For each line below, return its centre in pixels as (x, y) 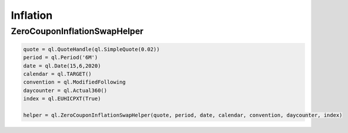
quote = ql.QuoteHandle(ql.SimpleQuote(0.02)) (91, 49)
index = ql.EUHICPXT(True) (62, 99)
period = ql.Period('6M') (61, 58)
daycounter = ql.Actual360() (65, 90)
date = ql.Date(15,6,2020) (62, 66)
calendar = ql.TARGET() (58, 74)
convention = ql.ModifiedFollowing (74, 82)
